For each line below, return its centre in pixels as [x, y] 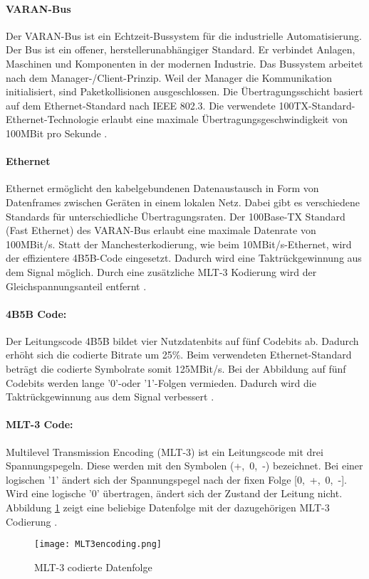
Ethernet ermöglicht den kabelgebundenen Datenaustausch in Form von [162, 188]
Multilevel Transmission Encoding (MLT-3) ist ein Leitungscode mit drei [165, 451]
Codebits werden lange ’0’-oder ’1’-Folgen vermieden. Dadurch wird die [161, 382]
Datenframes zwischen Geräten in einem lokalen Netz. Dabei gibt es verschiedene [183, 202]
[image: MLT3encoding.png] [98, 545]
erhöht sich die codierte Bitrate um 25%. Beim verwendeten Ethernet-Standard [179, 355]
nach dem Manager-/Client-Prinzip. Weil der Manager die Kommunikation [169, 77]
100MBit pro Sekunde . [57, 133]
